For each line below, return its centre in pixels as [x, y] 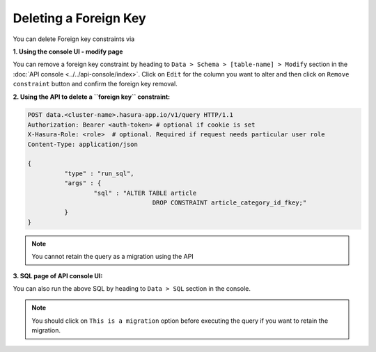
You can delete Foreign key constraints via [74, 39]
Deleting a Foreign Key [79, 18]
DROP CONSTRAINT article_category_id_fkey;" [229, 203]
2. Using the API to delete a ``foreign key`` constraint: [92, 97]
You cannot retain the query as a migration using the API [113, 257]
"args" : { [83, 183]
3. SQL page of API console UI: [58, 275]
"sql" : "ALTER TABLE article [145, 193]
